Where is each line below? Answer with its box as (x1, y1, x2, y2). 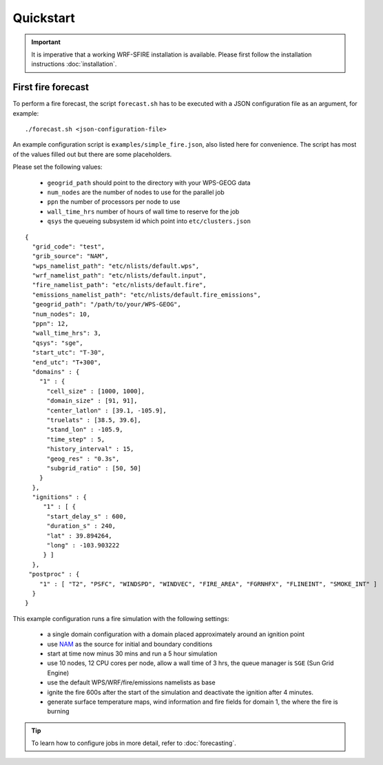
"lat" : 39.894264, (46, 532, 113, 540)
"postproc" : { (28, 570, 80, 578)
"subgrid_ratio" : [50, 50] (46, 464, 141, 472)
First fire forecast (12, 81, 90, 93)
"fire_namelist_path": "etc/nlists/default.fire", (32, 281, 207, 289)
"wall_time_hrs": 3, (32, 329, 102, 337)
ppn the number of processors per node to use (47, 198, 180, 206)
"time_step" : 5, (46, 435, 105, 443)
